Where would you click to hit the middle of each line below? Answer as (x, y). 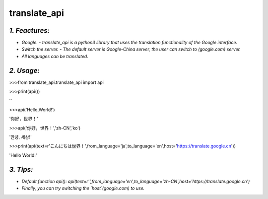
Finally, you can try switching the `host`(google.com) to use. (83, 188)
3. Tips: (21, 169)
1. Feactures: (30, 31)
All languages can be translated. (55, 56)
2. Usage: (24, 70)
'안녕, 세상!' (20, 137)
